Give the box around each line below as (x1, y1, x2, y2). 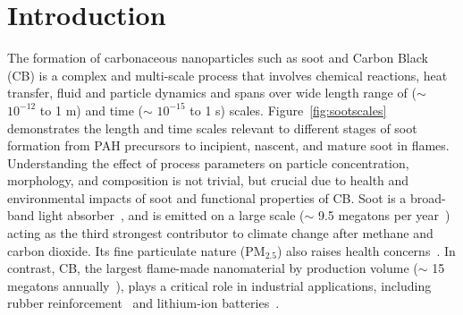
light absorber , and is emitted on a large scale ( (38, 206, 305, 225)
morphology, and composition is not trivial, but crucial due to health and (7, 171, 409, 190)
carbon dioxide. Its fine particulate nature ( (7, 241, 246, 260)
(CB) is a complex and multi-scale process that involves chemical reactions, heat (7, 65, 448, 84)
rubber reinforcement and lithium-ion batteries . (7, 294, 280, 312)
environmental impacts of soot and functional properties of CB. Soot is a (7, 188, 407, 207)
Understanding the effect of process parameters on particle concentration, (7, 153, 409, 172)
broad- (409, 188, 446, 207)
